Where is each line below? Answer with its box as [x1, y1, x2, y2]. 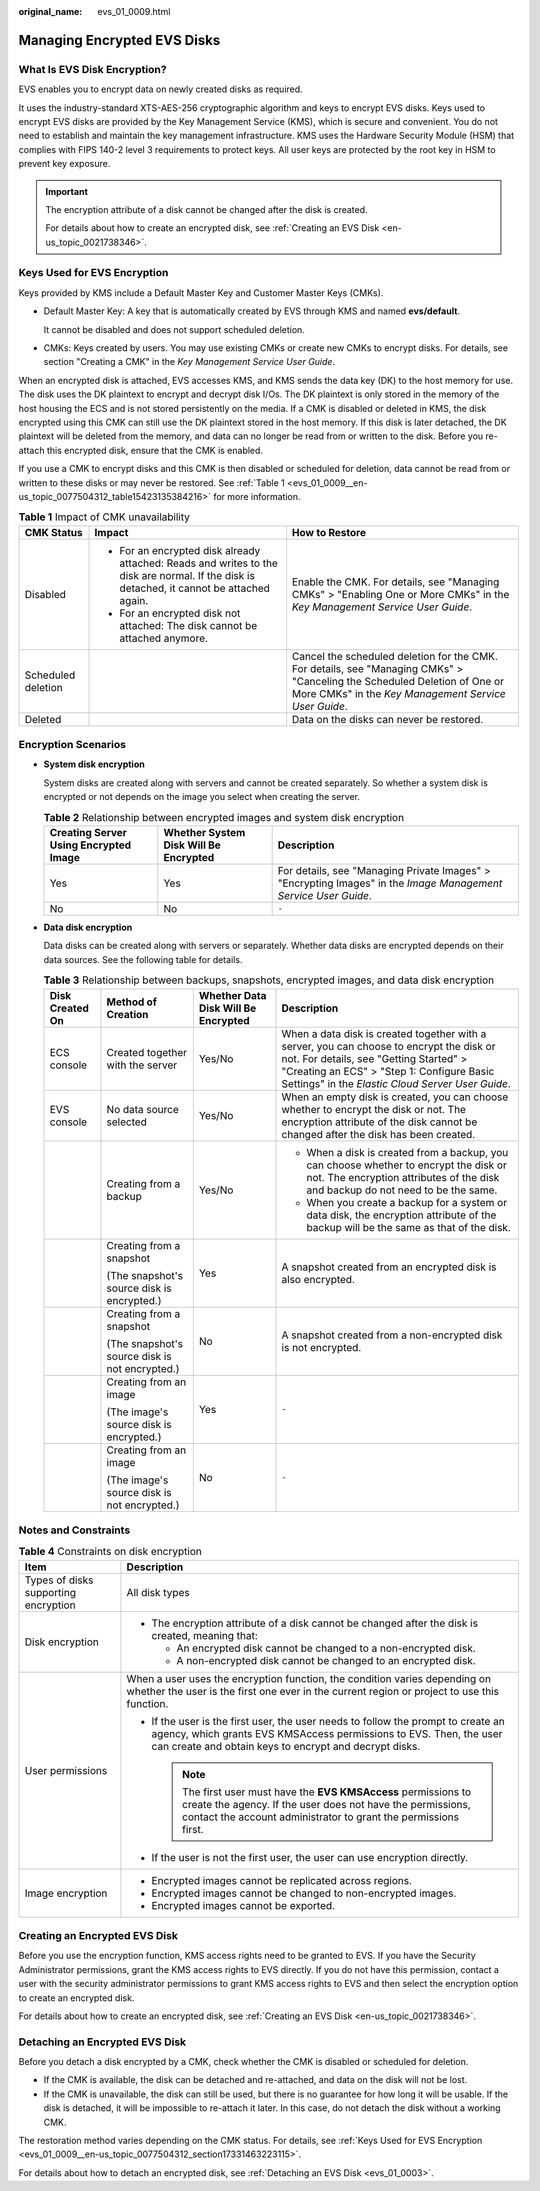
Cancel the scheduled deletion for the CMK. [291, 649, 499, 663]
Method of [106, 995, 157, 1009]
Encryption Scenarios [18, 738, 127, 752]
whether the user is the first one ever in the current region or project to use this [126, 1684, 500, 1698]
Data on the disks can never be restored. [291, 712, 484, 726]
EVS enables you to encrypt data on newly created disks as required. [18, 83, 304, 95]
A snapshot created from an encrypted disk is [281, 1260, 497, 1274]
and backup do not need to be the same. [306, 1183, 498, 1197]
